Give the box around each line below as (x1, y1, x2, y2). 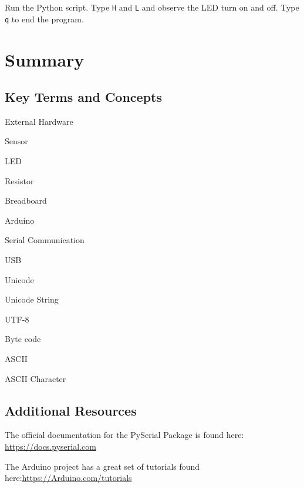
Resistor (5, 174, 34, 187)
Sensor (5, 135, 28, 147)
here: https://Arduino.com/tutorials (5, 472, 132, 484)
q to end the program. (5, 12, 84, 25)
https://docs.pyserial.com (5, 440, 96, 452)
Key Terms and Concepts (5, 88, 162, 106)
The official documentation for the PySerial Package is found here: (5, 429, 244, 441)
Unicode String (5, 293, 59, 306)
